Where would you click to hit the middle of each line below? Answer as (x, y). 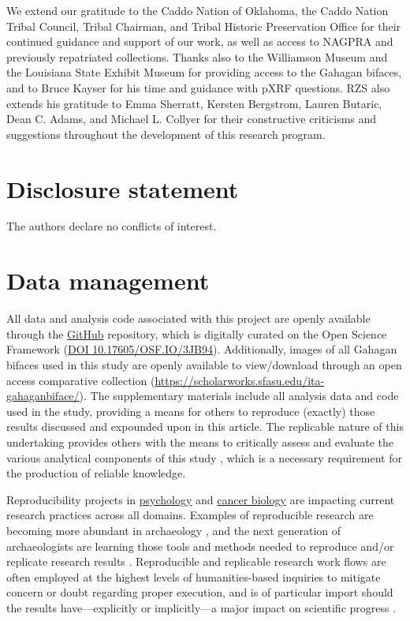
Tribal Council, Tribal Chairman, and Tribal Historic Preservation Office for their (204, 26)
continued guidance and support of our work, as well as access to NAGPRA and (200, 41)
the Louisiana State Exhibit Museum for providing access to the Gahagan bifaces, (204, 72)
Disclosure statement (123, 188)
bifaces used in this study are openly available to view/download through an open (204, 364)
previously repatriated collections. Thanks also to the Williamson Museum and (197, 56)
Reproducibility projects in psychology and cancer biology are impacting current (201, 499)
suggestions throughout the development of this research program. (166, 134)
